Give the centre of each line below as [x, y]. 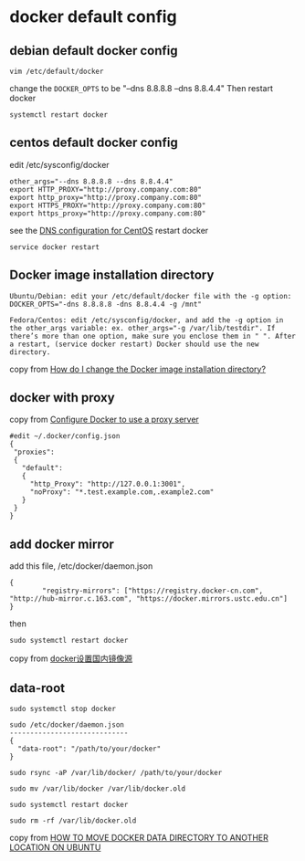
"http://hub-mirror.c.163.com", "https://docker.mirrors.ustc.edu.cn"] [148, 599]
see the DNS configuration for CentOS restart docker [109, 230]
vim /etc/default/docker [57, 71]
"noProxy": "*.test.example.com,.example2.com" [122, 492]
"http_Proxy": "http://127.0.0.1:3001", [107, 484]
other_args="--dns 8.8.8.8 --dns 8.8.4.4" [91, 181]
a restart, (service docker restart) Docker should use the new [134, 344]
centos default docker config [94, 143]
